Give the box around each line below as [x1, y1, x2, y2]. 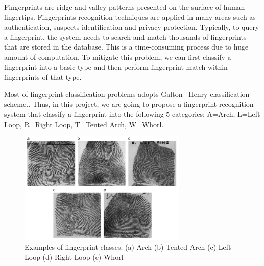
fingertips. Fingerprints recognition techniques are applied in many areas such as [4, 11, 256, 22]
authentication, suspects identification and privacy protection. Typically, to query [4, 21, 259, 32]
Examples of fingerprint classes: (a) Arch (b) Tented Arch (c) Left [25, 241, 231, 252]
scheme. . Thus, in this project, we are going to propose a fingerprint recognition [4, 99, 254, 109]
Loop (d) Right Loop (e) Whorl [25, 251, 124, 262]
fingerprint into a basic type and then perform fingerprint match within [4, 61, 228, 72]
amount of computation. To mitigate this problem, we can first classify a [4, 51, 231, 62]
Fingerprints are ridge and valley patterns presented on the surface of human [4, 2, 245, 12]
